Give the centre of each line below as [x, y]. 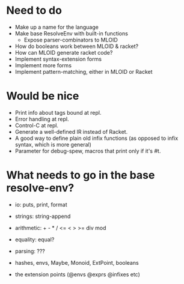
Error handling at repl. [42, 119]
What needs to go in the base [81, 175]
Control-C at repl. [37, 125]
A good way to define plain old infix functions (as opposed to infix [97, 138]
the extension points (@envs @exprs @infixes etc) [77, 274]
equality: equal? [35, 239]
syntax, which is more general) [53, 144]
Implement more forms [43, 65]
